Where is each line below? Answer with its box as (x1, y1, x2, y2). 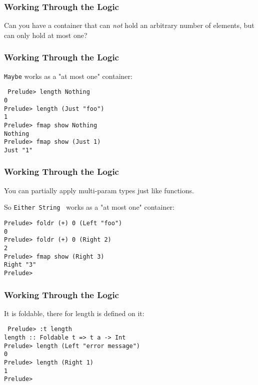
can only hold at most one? (4, 29, 87, 40)
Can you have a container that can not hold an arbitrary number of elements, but (4, 20, 254, 30)
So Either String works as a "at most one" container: (4, 202, 174, 212)
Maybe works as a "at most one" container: (4, 70, 132, 81)
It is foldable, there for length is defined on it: (4, 308, 144, 318)
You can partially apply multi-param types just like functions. (4, 185, 194, 195)
